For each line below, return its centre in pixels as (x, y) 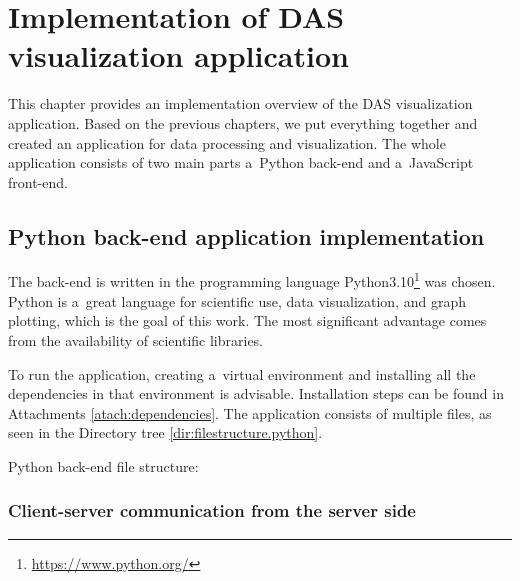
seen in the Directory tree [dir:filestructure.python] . (165, 432)
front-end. (38, 181)
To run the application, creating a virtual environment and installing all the (242, 373)
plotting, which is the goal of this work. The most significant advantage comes (247, 320)
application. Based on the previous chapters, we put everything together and (243, 122)
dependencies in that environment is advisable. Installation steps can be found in (256, 393)
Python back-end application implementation (246, 235)
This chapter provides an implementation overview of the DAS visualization (240, 103)
